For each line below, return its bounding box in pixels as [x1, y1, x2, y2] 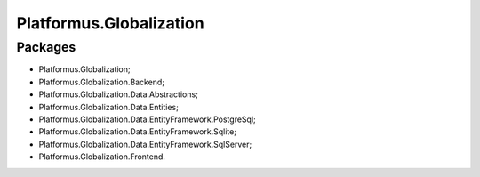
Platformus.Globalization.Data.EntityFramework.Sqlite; [38, 126, 237, 137]
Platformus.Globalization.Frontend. [38, 151, 166, 162]
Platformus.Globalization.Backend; [38, 76, 164, 87]
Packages [16, 39, 76, 55]
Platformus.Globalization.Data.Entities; [38, 101, 180, 112]
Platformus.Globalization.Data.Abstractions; [38, 89, 199, 100]
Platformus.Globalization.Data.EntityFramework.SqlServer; [38, 139, 252, 149]
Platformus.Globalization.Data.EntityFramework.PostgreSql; [38, 114, 257, 125]
